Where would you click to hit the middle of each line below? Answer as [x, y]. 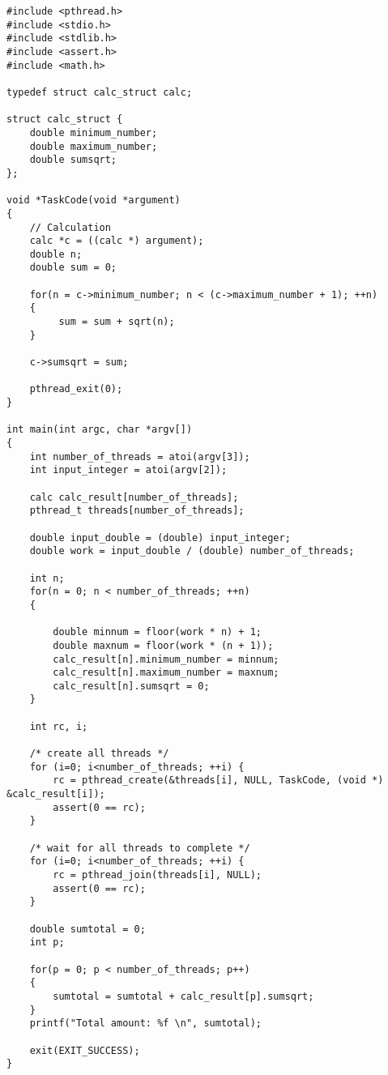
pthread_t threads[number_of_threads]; [137, 511]
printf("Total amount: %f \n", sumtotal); [145, 1024]
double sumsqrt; [73, 160]
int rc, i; [59, 726]
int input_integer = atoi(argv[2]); [128, 470]
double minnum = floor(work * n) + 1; [157, 632]
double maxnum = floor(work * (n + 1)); [163, 645]
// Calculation [70, 227]
